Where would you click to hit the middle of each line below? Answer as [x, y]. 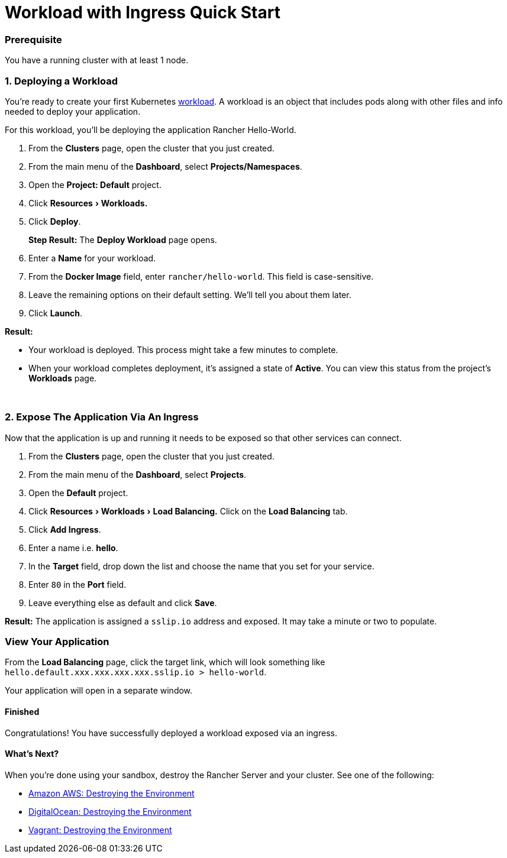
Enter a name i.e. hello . [73, 548]
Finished [22, 711]
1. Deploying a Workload [62, 81]
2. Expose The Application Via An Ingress [102, 417]
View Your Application [57, 642]
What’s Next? [32, 754]
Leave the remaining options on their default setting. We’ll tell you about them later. [190, 294]
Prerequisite [33, 39]
